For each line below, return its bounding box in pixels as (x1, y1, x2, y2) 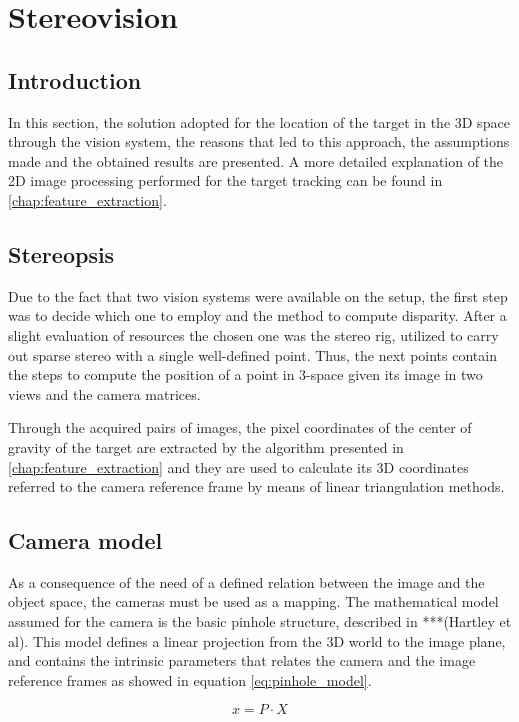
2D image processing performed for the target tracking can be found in (8, 170, 443, 191)
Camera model (8, 525, 163, 556)
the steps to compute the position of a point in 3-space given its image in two (8, 364, 483, 385)
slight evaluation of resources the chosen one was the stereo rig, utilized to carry (8, 324, 499, 345)
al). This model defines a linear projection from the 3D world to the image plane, (8, 630, 506, 651)
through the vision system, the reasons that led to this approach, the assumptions (8, 131, 510, 152)
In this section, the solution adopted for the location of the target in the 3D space (8, 111, 510, 132)
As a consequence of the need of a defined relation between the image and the (8, 571, 485, 592)
